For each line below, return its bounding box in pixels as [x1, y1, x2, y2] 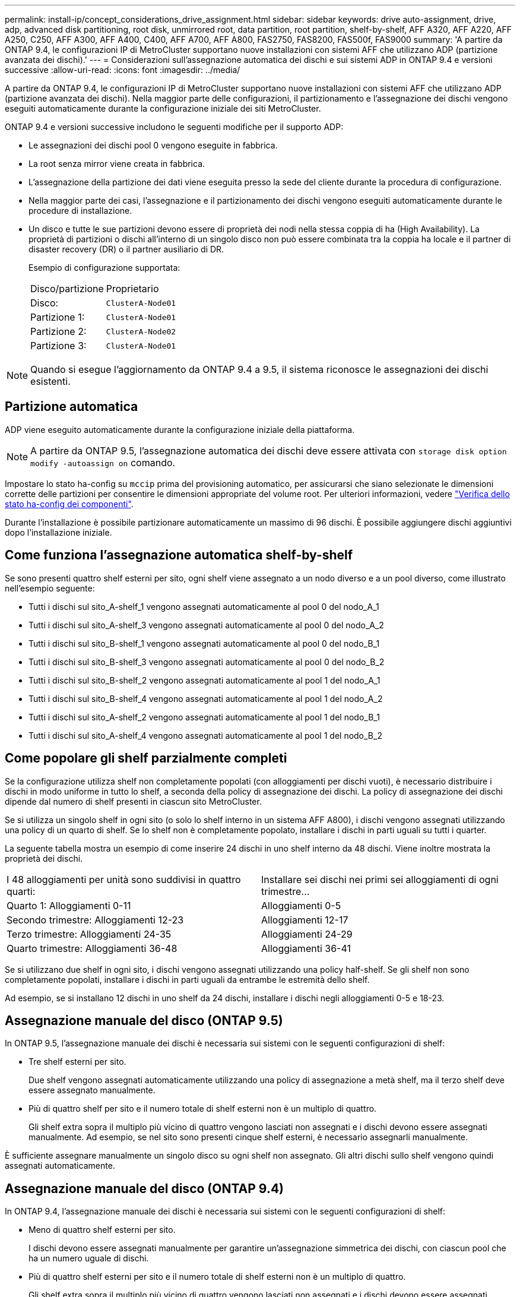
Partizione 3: [30, 340, 87, 352]
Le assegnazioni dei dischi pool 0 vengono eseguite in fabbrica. [28, 140, 278, 150]
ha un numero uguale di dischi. [28, 1253, 149, 1264]
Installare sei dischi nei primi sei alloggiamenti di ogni [261, 873, 499, 885]
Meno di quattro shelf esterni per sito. [28, 1225, 176, 1235]
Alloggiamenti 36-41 [261, 942, 351, 954]
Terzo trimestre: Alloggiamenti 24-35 [7, 928, 172, 940]
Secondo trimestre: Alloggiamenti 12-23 [7, 913, 184, 926]
